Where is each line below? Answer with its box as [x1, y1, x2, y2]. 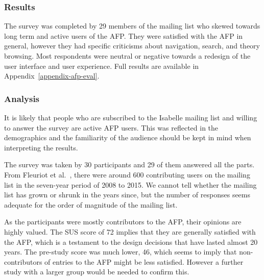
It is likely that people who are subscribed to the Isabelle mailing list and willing [4, 112, 257, 122]
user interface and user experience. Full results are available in [4, 60, 199, 71]
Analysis [4, 92, 40, 105]
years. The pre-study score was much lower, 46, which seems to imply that [4, 246, 237, 257]
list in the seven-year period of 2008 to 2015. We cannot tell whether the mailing [4, 179, 257, 190]
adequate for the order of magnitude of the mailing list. [4, 199, 178, 210]
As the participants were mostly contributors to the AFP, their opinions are [4, 216, 242, 227]
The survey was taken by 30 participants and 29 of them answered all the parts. [4, 159, 255, 170]
